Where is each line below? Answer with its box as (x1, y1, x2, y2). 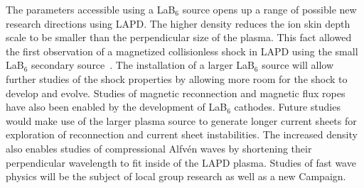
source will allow (262, 57, 334, 72)
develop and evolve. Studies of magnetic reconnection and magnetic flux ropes (6, 85, 346, 100)
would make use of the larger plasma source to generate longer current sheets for (6, 113, 357, 128)
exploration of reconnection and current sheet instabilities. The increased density (6, 127, 358, 142)
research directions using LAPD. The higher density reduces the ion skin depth (6, 16, 350, 31)
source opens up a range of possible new (182, 2, 357, 16)
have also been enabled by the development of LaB (6, 99, 227, 114)
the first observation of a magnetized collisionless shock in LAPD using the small (6, 43, 358, 58)
